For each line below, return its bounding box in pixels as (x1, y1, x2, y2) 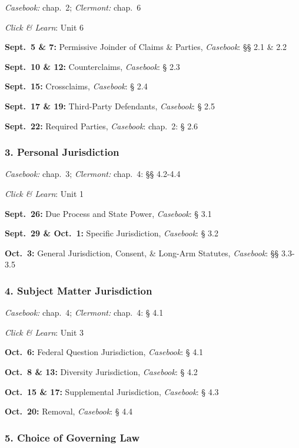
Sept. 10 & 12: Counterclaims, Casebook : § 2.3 (5, 60, 180, 72)
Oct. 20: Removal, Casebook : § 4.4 (5, 405, 133, 417)
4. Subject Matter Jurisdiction (5, 283, 152, 297)
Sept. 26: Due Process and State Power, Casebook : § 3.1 (5, 207, 212, 219)
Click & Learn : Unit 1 (5, 187, 84, 199)
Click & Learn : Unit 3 (5, 326, 84, 338)
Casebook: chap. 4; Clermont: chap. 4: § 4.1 (5, 306, 164, 319)
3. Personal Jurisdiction (5, 145, 119, 159)
